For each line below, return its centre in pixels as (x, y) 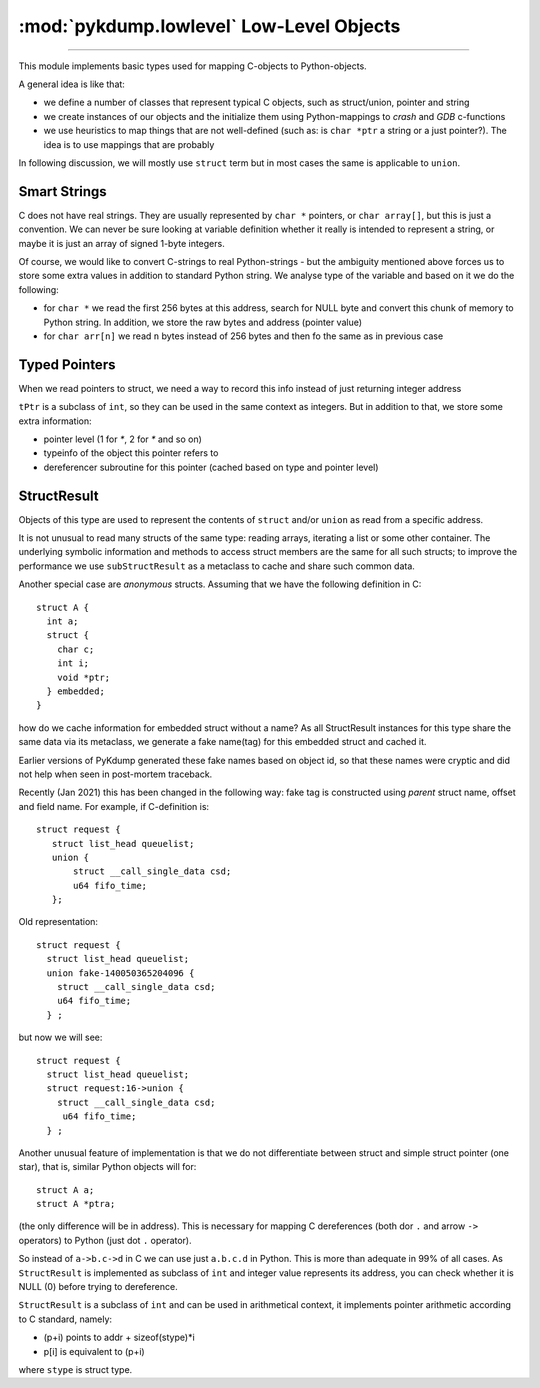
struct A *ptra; (76, 1204)
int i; (73, 663)
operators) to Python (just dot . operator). (105, 1240)
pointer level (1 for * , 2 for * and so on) (122, 439)
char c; (75, 649)
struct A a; (65, 1189)
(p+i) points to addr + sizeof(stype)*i (119, 1337)
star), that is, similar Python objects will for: (107, 1167)
